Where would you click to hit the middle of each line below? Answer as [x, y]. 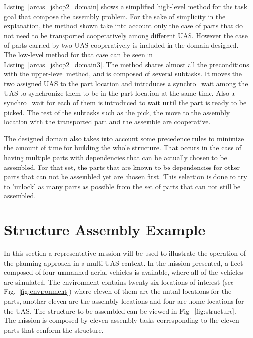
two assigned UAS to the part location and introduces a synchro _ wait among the [126, 83]
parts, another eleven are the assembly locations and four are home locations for [124, 301]
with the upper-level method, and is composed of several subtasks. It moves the [123, 74]
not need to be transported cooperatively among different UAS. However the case [126, 35]
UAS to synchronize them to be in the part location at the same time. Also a [119, 93]
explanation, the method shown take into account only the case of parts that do [124, 26]
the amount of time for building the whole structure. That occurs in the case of [123, 148]
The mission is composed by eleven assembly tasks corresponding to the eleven [122, 320]
